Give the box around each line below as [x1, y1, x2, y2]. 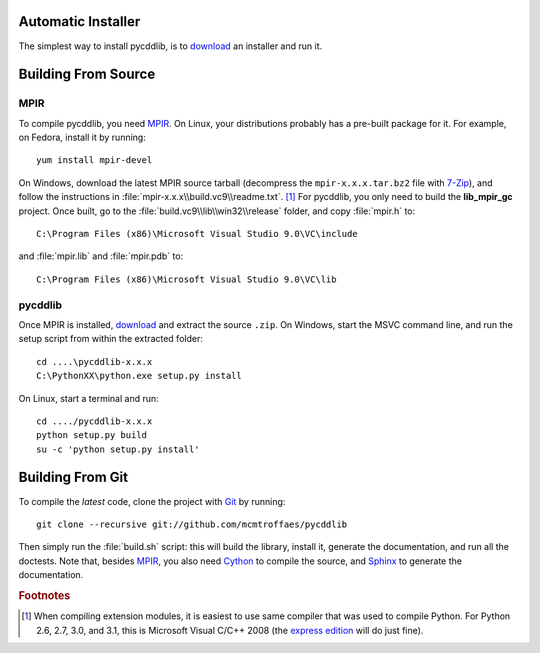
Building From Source [18, 66, 156, 83]
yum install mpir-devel [36, 155, 153, 166]
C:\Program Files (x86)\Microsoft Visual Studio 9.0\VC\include [36, 228, 359, 240]
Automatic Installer [18, 13, 141, 30]
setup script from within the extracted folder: [18, 333, 204, 345]
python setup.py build [36, 430, 148, 441]
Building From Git [18, 469, 129, 486]
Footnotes [18, 588, 71, 602]
